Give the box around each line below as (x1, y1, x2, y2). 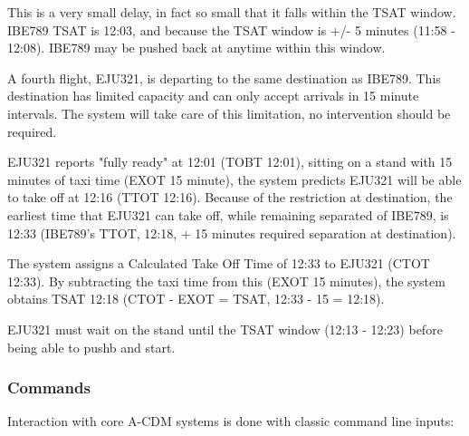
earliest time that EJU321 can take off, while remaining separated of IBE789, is (7, 205, 449, 224)
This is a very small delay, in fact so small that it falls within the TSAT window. (7, 3, 456, 21)
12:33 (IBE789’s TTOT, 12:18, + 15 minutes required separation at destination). (7, 223, 456, 242)
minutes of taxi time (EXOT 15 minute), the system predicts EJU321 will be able (7, 170, 462, 189)
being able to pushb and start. (7, 337, 176, 356)
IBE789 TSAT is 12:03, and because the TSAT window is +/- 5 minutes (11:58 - (7, 20, 455, 39)
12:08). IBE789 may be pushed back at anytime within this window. (7, 38, 386, 57)
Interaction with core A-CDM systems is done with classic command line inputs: (7, 412, 455, 431)
